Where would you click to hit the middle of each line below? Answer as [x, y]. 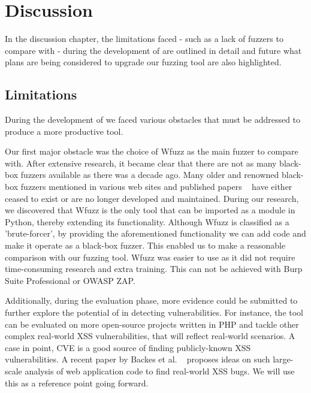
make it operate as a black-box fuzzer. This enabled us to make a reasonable [145, 245]
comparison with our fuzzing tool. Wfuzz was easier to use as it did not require [150, 257]
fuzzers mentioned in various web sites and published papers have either [156, 187]
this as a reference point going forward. [77, 383]
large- [283, 359]
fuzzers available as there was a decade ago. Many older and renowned [150, 175]
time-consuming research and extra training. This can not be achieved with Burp [154, 269]
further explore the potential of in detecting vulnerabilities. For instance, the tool [154, 312]
